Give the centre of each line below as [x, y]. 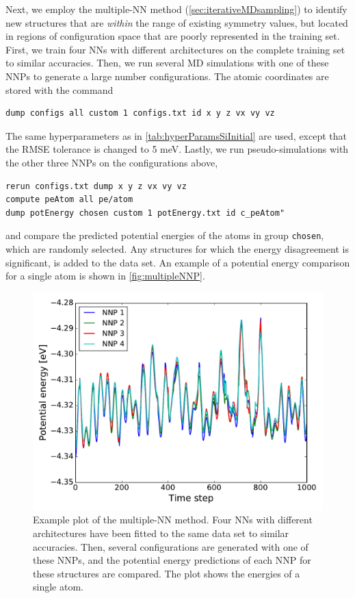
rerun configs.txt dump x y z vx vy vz [96, 186]
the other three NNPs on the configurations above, [112, 162]
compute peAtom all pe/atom [69, 200]
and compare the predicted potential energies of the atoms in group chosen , [165, 235]
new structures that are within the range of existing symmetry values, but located [177, 22]
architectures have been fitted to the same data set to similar [161, 533]
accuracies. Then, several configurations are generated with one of [171, 546]
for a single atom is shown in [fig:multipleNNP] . [105, 276]
